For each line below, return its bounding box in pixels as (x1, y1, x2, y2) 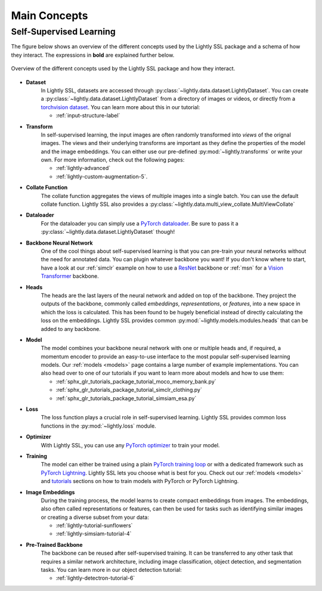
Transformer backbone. (41, 273, 100, 280)
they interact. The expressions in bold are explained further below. (11, 51, 175, 58)
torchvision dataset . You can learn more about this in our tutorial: (41, 103, 200, 110)
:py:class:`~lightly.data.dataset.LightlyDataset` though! (41, 228, 175, 236)
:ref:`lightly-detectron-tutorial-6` (55, 574, 135, 581)
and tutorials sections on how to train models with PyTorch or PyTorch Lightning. (41, 478, 239, 485)
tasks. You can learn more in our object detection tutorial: (41, 567, 182, 574)
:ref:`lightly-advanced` (55, 165, 111, 172)
